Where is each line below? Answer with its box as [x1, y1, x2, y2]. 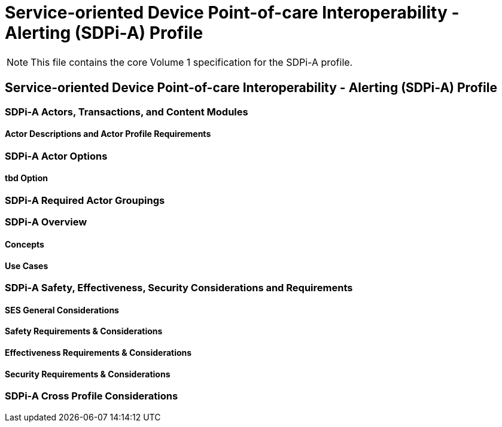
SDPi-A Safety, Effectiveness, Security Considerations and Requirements [5, 282, 353, 294]
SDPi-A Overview [5, 216, 87, 228]
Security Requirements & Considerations [5, 368, 171, 379]
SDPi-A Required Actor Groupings [5, 194, 165, 207]
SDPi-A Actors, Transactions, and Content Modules [5, 105, 248, 118]
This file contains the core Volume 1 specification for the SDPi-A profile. [31, 56, 353, 68]
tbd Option [5, 173, 48, 184]
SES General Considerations [5, 304, 119, 315]
